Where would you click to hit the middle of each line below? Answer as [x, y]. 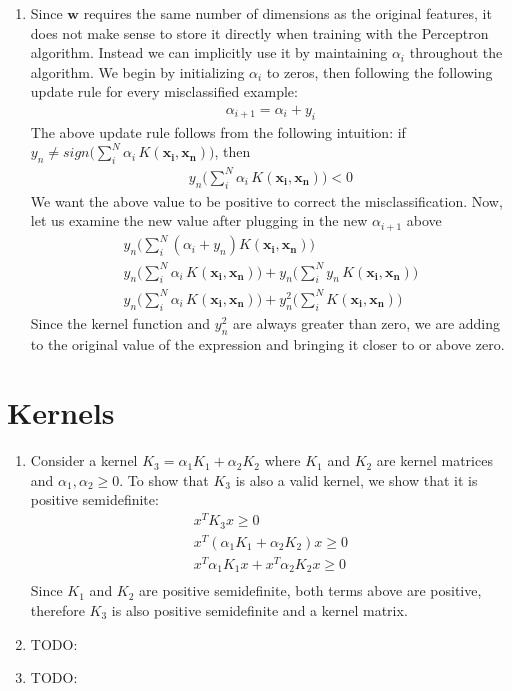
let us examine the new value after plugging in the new [199, 220]
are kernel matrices [434, 460]
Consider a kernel [84, 460]
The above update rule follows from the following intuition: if [218, 131]
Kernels [61, 412]
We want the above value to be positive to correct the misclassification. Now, [266, 200]
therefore [57, 609]
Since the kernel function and [120, 322]
